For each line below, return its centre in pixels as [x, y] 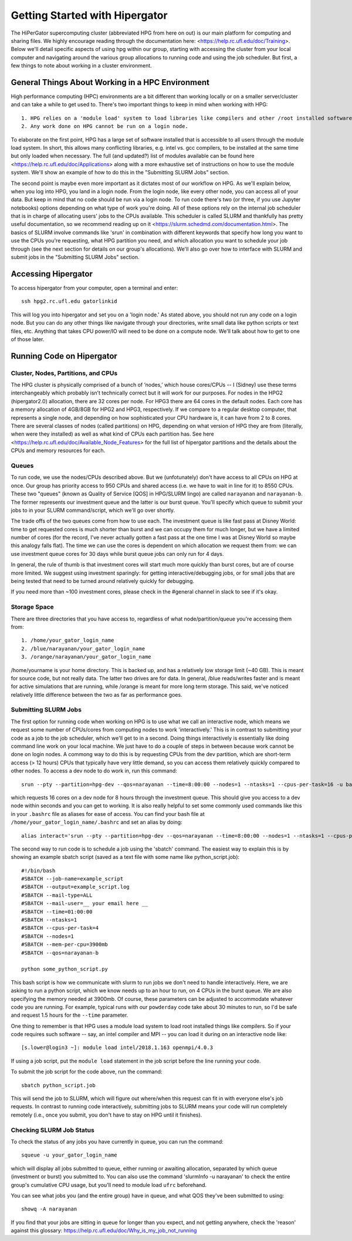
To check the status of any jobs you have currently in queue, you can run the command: [117, 1141]
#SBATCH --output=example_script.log [76, 887]
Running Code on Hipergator [64, 356]
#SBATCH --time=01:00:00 [57, 912]
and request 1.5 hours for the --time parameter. [70, 1015]
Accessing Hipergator [52, 274]
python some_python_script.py [65, 969]
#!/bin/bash [38, 871]
